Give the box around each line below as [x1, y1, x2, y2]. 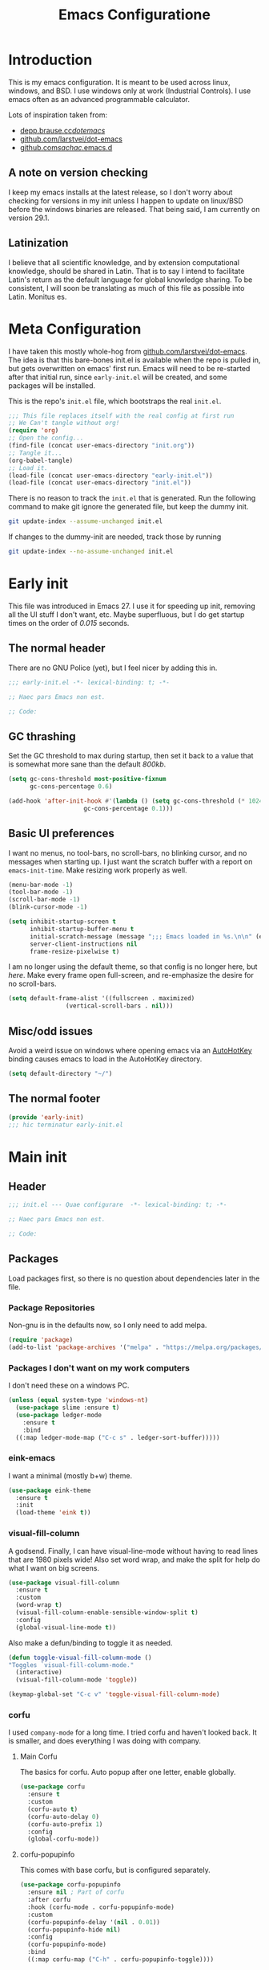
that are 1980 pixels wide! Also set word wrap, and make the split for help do [8, 1555, 261, 1564]
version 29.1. [8, 213, 50, 223]
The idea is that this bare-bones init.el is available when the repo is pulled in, [8, 355, 261, 365]
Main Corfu [19, 1751, 58, 1761]
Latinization [8, 236, 69, 250]
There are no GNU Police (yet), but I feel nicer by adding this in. [8, 663, 218, 672]
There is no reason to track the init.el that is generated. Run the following [8, 493, 256, 503]
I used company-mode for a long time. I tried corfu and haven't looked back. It [8, 1727, 258, 1737]
